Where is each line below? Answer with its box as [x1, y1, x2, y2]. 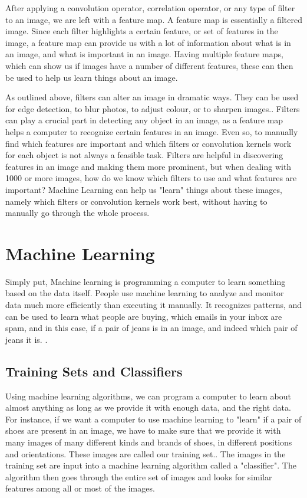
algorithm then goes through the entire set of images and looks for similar [5, 470, 272, 483]
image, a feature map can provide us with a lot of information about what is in [5, 36, 291, 48]
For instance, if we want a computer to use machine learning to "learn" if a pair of [5, 412, 302, 425]
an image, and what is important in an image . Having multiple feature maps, [5, 48, 283, 60]
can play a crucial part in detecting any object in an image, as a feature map [5, 114, 283, 126]
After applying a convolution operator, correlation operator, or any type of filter [5, 2, 295, 14]
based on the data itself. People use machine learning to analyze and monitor [5, 287, 284, 299]
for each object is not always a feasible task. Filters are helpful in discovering [5, 149, 283, 161]
